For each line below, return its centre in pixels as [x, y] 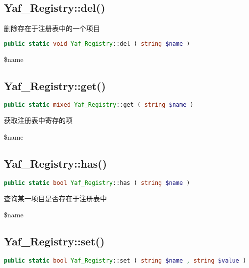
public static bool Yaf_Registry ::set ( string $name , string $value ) [125, 261]
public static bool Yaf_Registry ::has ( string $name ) [97, 183]
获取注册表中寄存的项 [38, 120]
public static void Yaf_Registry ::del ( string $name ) [97, 44]
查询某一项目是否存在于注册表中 [55, 198]
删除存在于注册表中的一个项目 [52, 28]
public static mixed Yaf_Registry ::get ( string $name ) [99, 105]
